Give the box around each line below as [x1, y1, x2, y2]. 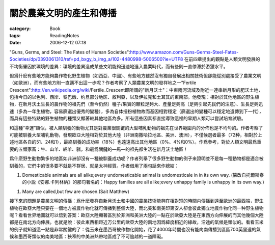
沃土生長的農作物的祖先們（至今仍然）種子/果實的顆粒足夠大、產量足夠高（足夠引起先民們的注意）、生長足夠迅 [31, 101, 263, 107]
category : [9, 25, 31, 32]
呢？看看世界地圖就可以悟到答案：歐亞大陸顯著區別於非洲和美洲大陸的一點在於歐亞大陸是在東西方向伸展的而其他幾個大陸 [9, 212, 264, 218]
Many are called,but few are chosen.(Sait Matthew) [22, 188, 130, 195]
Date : [9, 40, 21, 46]
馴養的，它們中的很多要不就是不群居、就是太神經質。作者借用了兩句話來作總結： [9, 162, 179, 169]
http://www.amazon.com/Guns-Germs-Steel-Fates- [130, 49, 239, 55]
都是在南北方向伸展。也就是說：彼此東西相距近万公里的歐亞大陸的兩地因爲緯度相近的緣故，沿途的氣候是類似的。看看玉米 [9, 219, 264, 225]
